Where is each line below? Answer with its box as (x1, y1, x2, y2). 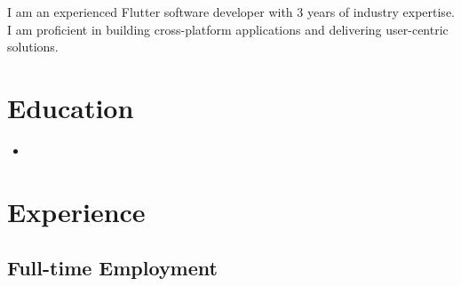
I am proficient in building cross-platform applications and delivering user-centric (7, 20, 449, 38)
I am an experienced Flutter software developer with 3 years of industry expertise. (7, 3, 455, 20)
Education (7, 89, 134, 125)
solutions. (7, 37, 59, 56)
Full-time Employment (7, 254, 218, 282)
